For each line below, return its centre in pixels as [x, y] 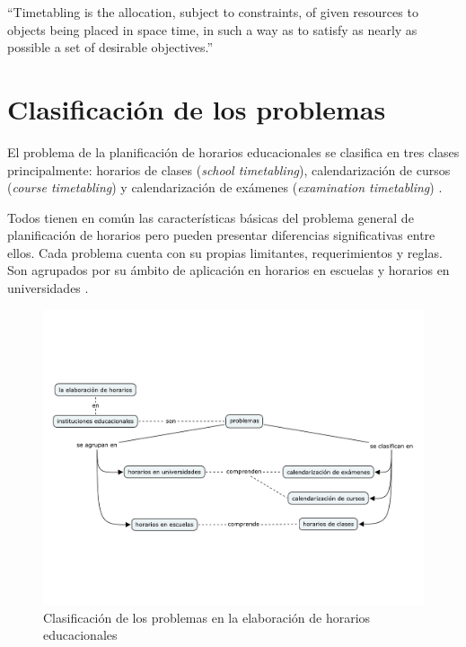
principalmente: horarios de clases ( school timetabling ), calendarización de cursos [229, 169]
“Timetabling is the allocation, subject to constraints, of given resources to [213, 12]
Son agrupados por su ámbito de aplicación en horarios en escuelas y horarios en [229, 270]
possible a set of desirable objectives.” [110, 47]
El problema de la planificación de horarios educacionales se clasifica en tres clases [233, 151]
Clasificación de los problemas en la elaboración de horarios [207, 617]
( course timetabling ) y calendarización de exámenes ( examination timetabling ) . [225, 187]
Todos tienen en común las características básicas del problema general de [211, 217]
